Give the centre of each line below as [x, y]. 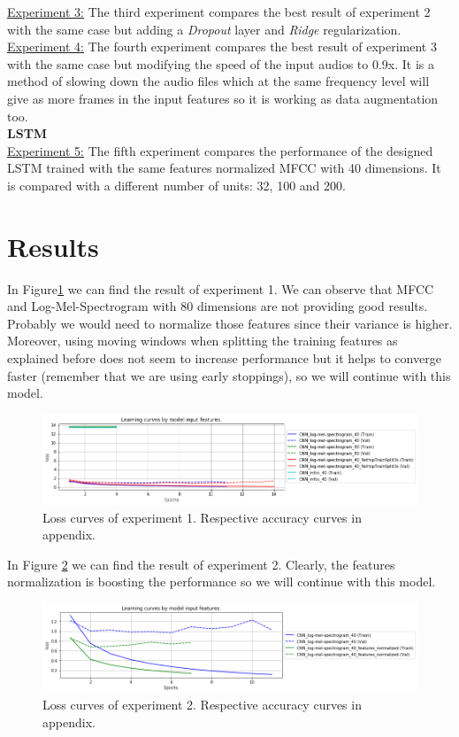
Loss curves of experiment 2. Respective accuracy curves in [202, 705]
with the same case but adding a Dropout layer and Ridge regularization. [204, 29]
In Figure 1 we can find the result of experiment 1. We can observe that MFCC [221, 288]
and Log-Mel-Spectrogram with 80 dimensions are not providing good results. [218, 306]
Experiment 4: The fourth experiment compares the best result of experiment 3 [222, 47]
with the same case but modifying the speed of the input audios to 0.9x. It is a [221, 63]
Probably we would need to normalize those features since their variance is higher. [230, 323]
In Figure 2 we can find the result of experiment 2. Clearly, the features [201, 564]
